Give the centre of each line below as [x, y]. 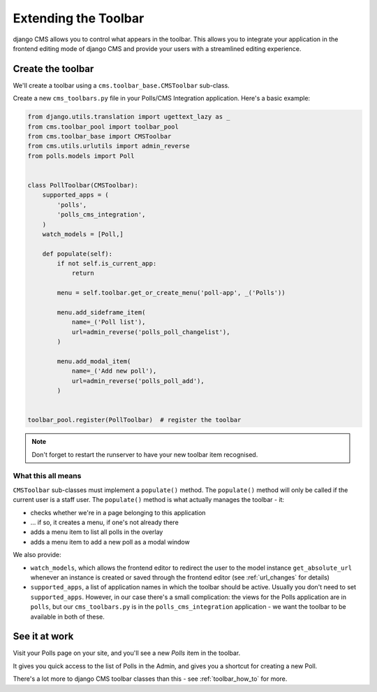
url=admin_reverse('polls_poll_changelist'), [151, 332]
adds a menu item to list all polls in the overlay [97, 532]
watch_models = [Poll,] [83, 234]
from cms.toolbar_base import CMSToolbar [99, 136]
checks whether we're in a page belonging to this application [118, 512]
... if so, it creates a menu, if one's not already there [105, 522]
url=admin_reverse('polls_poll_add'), [138, 381]
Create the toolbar [53, 69]
